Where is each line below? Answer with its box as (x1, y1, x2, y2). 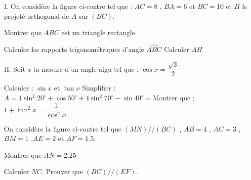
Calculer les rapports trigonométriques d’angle (4, 44, 144, 54)
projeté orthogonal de (4, 10, 69, 21)
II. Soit (4, 63, 26, 74)
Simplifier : (82, 83, 116, 93)
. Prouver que (42, 166, 83, 177)
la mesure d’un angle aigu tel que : (34, 63, 139, 74)
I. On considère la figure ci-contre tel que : (4, 1, 132, 11)
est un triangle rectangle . (61, 27, 139, 38)
